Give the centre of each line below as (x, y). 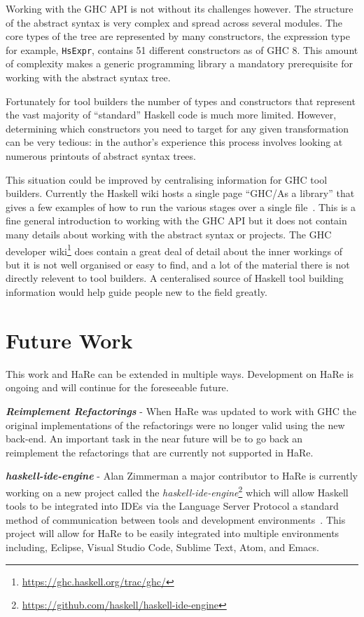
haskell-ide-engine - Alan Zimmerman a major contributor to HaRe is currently (182, 476)
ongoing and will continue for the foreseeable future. (117, 387)
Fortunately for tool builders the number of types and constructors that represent (181, 101)
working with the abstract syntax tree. (88, 77)
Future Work (69, 340)
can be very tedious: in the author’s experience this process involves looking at (174, 142)
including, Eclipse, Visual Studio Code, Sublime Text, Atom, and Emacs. (162, 547)
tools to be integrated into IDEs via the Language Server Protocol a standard (172, 506)
